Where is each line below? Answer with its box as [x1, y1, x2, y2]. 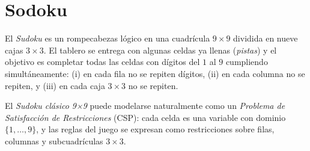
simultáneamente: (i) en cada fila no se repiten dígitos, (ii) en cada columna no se [5, 67, 305, 79]
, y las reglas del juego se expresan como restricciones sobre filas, [36, 123, 275, 135]
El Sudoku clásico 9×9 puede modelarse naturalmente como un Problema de [5, 99, 285, 112]
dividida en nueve [233, 32, 298, 45]
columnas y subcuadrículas [5, 134, 103, 147]
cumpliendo [225, 55, 268, 68]
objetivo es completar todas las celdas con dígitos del [5, 55, 200, 68]
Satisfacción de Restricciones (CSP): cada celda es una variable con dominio [5, 111, 286, 123]
